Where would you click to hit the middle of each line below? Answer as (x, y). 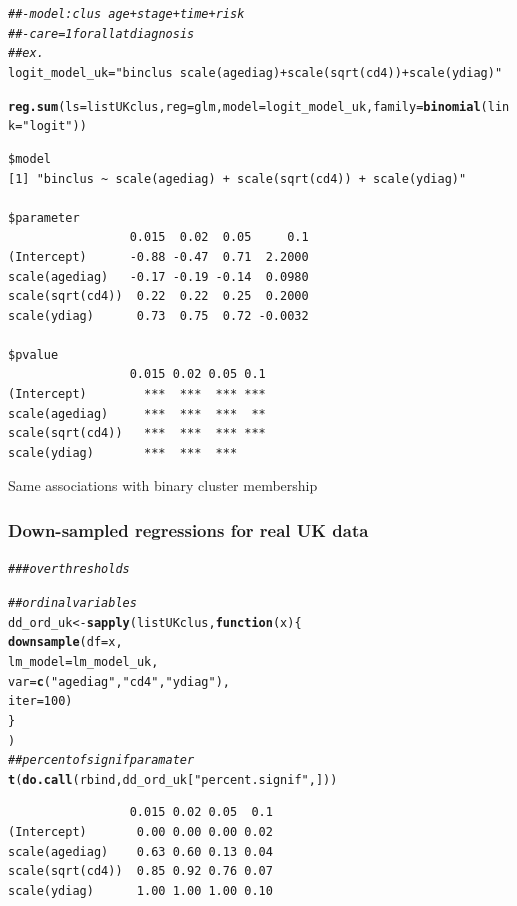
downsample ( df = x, (65, 642)
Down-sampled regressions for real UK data (188, 529)
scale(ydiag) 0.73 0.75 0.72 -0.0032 (158, 315)
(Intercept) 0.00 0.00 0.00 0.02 (140, 832)
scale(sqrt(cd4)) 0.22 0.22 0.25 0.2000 (158, 296)
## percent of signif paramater (101, 760)
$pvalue (33, 354)
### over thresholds (69, 569)
